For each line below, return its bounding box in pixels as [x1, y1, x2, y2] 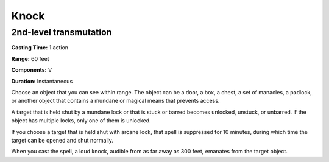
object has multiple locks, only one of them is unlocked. [11, 117, 152, 124]
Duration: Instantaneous [11, 77, 73, 85]
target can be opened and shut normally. [11, 136, 114, 144]
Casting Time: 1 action [11, 44, 69, 51]
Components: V [11, 66, 52, 74]
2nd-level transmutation [11, 27, 112, 38]
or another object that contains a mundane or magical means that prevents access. [11, 97, 220, 105]
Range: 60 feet [11, 55, 49, 62]
